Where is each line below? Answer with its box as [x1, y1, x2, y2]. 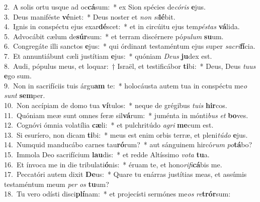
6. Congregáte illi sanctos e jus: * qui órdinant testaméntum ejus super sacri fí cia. [4, 41, 255, 51]
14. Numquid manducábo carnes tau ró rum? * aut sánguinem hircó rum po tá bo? [4, 139, 252, 150]
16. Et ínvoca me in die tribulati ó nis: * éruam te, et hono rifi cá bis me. [4, 159, 222, 169]
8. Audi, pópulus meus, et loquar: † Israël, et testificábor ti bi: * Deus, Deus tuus [4, 60, 256, 71]
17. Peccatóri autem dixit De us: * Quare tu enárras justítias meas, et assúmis [4, 169, 247, 179]
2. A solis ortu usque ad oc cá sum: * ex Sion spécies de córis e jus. [4, 2, 206, 12]
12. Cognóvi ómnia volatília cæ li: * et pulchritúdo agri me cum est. [4, 120, 214, 130]
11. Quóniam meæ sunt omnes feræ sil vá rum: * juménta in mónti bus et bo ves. [4, 110, 248, 120]
